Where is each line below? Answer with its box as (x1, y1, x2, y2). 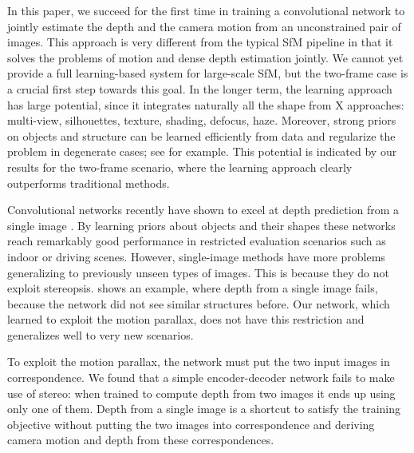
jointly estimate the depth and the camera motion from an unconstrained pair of (7, 18, 401, 34)
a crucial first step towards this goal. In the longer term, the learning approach (7, 80, 392, 97)
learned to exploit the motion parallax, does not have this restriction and (7, 311, 365, 328)
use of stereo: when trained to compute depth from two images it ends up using (7, 384, 396, 401)
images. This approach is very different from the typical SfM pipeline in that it (7, 34, 393, 50)
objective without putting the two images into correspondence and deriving (7, 415, 375, 432)
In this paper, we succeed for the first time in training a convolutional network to (7, 2, 405, 18)
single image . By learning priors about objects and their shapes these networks (7, 217, 396, 233)
